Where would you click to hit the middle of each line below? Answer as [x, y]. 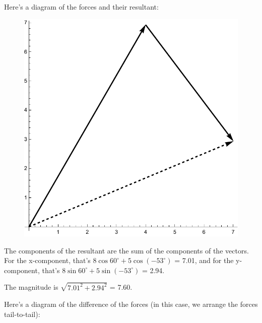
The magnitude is [31, 287]
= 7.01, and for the [204, 260]
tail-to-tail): [22, 314]
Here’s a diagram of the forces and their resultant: [81, 7]
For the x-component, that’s [47, 260]
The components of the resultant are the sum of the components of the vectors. [126, 250]
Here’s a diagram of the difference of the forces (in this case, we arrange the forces [131, 304]
